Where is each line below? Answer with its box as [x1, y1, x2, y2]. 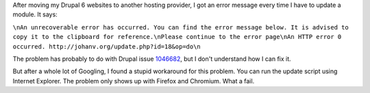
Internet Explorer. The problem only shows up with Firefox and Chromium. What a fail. [12, 77, 255, 85]
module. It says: [12, 10, 58, 18]
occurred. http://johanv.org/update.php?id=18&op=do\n [12, 42, 201, 51]
